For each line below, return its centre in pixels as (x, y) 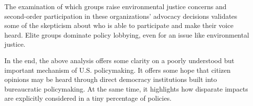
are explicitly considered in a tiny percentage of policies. (88, 98)
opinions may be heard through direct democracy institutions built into (111, 79)
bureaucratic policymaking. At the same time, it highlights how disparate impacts (126, 88)
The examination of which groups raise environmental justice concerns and (116, 6)
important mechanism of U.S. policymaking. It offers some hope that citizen (118, 70)
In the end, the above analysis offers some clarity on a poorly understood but (119, 60)
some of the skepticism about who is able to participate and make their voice (119, 25)
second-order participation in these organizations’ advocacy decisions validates (121, 16)
